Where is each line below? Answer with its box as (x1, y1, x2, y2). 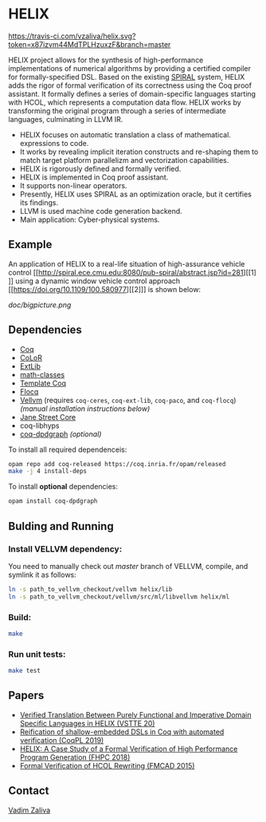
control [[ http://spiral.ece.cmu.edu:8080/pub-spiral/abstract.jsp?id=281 (8, 267, 244, 277)
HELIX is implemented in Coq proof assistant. (19, 172, 169, 182)
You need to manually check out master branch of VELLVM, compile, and (8, 561, 248, 571)
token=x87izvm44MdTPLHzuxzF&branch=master (8, 39, 171, 49)
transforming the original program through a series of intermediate (8, 105, 227, 116)
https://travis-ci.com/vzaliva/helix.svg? (8, 31, 136, 41)
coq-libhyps (19, 421, 60, 430)
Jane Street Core (19, 412, 76, 421)
